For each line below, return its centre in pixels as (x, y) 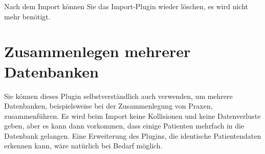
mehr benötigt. (27, 16)
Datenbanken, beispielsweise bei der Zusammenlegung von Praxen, (108, 106)
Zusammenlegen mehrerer (97, 51)
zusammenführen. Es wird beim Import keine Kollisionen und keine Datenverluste (132, 116)
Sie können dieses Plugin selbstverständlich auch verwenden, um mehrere (118, 96)
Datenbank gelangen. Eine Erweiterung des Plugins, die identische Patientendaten (133, 135)
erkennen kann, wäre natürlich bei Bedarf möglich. (83, 146)
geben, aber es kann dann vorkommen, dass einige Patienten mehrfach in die (124, 126)
